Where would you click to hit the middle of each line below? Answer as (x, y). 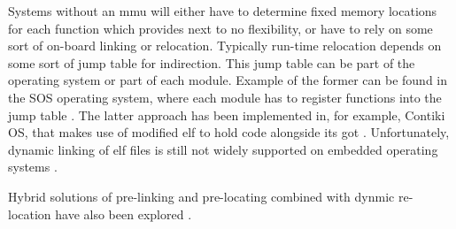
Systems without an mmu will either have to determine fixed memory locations (223, 11)
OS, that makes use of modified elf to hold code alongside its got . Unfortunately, (229, 132)
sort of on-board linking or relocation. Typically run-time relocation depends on (225, 46)
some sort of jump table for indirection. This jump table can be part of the (212, 62)
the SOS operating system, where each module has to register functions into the (225, 97)
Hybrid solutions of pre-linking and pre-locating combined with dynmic (201, 196)
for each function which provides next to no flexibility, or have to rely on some (220, 28)
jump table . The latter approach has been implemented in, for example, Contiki (227, 114)
